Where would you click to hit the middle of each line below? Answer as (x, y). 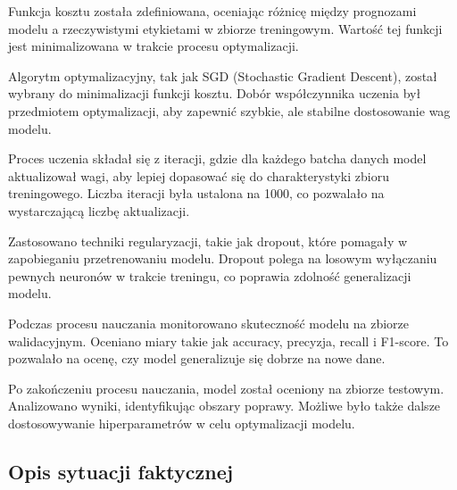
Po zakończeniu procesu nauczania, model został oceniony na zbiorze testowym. (226, 388)
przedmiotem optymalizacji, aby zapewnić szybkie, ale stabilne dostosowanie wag (229, 110)
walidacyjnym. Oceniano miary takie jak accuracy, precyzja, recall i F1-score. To (228, 341)
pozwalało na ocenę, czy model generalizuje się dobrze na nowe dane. (197, 358)
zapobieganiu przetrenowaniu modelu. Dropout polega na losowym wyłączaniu (223, 258)
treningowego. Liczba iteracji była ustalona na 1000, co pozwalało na (196, 193)
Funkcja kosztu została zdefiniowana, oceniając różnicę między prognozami (212, 11)
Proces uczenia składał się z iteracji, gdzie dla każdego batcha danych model (217, 158)
